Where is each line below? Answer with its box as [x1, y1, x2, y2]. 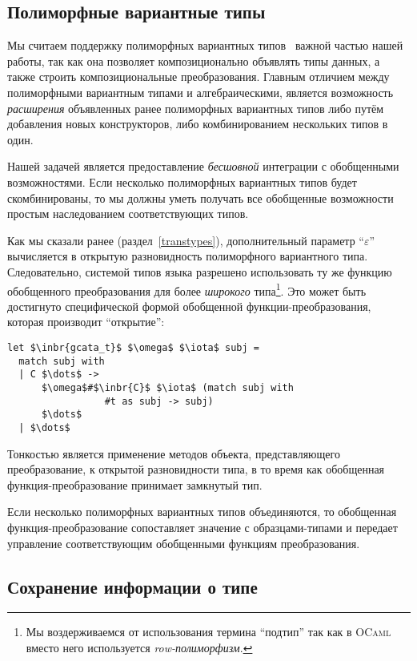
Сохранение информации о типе [7, 574, 258, 599]
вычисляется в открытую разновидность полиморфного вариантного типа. [7, 248, 368, 264]
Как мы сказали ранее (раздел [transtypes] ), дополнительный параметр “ [7, 232, 364, 248]
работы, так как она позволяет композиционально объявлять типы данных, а [7, 52, 380, 69]
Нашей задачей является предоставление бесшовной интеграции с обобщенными [7, 158, 399, 175]
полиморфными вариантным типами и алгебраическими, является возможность [7, 83, 394, 100]
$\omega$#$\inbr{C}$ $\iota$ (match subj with [41, 381, 294, 393]
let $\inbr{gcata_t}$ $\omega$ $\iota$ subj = [7, 341, 259, 353]
